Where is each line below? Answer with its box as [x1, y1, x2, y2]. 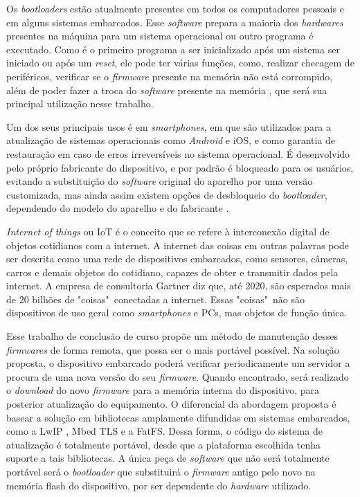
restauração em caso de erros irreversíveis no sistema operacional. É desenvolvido [6, 146, 350, 161]
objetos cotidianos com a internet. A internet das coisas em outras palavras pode [6, 237, 349, 252]
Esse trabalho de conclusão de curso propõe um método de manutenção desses [6, 329, 339, 343]
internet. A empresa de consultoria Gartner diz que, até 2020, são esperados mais [6, 278, 351, 293]
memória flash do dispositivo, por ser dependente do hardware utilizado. [6, 478, 312, 492]
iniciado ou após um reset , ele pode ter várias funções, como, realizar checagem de [6, 55, 354, 70]
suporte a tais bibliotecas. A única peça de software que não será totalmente [6, 451, 330, 465]
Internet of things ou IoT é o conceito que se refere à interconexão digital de [6, 224, 330, 238]
